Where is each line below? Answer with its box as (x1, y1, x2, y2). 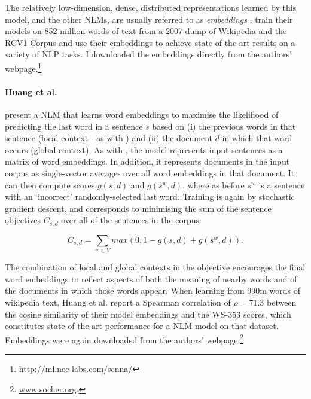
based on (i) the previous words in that (152, 120, 296, 132)
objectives (5, 214, 41, 226)
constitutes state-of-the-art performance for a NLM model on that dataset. (5, 319, 279, 332)
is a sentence (258, 178, 305, 191)
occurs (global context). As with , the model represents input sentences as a (5, 143, 283, 156)
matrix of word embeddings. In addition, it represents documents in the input (5, 155, 290, 167)
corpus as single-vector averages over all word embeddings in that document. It (5, 166, 295, 179)
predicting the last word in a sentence (5, 120, 143, 132)
